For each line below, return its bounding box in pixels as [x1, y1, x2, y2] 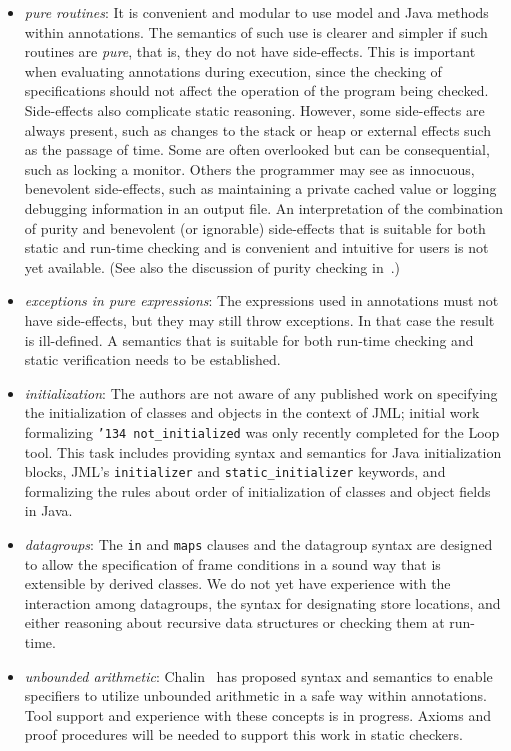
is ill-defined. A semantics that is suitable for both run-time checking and [24, 329, 474, 350]
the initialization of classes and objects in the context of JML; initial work [24, 402, 480, 423]
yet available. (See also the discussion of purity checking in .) [24, 256, 401, 277]
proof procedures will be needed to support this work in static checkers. [24, 724, 463, 745]
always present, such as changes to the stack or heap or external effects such [24, 119, 491, 140]
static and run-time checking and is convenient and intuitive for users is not [24, 237, 489, 258]
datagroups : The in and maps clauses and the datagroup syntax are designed [24, 533, 493, 554]
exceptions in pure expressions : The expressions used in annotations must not [24, 290, 499, 311]
